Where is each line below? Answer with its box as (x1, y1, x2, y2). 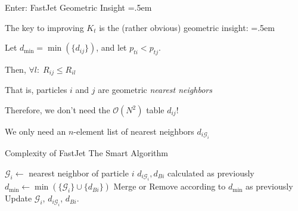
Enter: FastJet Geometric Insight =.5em (5, 1, 152, 13)
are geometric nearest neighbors (98, 83, 212, 96)
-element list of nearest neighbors (73, 125, 194, 138)
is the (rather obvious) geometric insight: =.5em (99, 21, 275, 33)
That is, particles (5, 83, 67, 96)
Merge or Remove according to (113, 180, 226, 193)
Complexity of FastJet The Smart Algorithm (5, 147, 168, 159)
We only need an (5, 125, 66, 138)
